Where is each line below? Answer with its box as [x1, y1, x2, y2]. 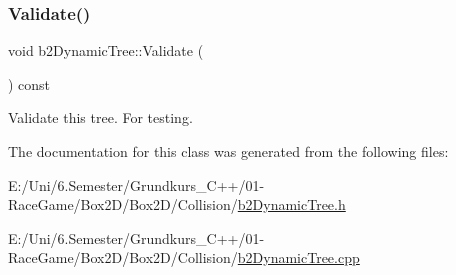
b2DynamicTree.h [237, 194, 346, 215]
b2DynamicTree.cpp [237, 247, 360, 268]
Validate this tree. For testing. [8, 107, 193, 128]
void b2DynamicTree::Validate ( [8, 40, 204, 61]
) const [8, 73, 51, 94]
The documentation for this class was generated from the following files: [8, 141, 449, 161]
